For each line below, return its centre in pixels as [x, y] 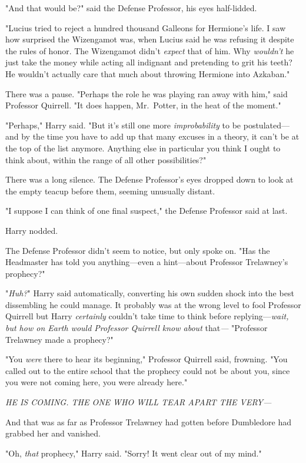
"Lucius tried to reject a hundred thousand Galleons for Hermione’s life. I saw [146, 27]
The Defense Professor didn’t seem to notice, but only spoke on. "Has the [138, 250]
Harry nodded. [32, 230]
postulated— [266, 125]
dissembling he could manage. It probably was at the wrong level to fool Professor [153, 304]
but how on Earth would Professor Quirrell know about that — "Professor [137, 328]
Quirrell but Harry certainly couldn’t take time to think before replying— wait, [147, 316]
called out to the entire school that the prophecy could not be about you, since [148, 370]
